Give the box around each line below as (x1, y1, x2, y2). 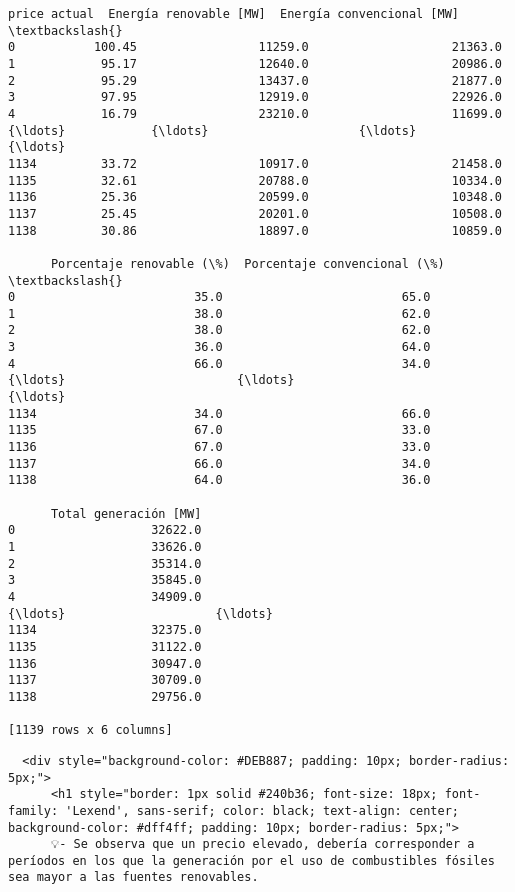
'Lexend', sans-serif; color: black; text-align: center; (65, 803, 460, 818)
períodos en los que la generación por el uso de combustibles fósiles (8, 853, 495, 868)
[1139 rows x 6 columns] (8, 723, 173, 738)
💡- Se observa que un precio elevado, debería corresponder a (50, 837, 475, 852)
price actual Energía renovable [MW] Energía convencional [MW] (8, 7, 460, 21)
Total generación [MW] (50, 506, 202, 521)
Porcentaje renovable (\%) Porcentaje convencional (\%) (50, 256, 445, 271)
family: (8, 803, 59, 818)
